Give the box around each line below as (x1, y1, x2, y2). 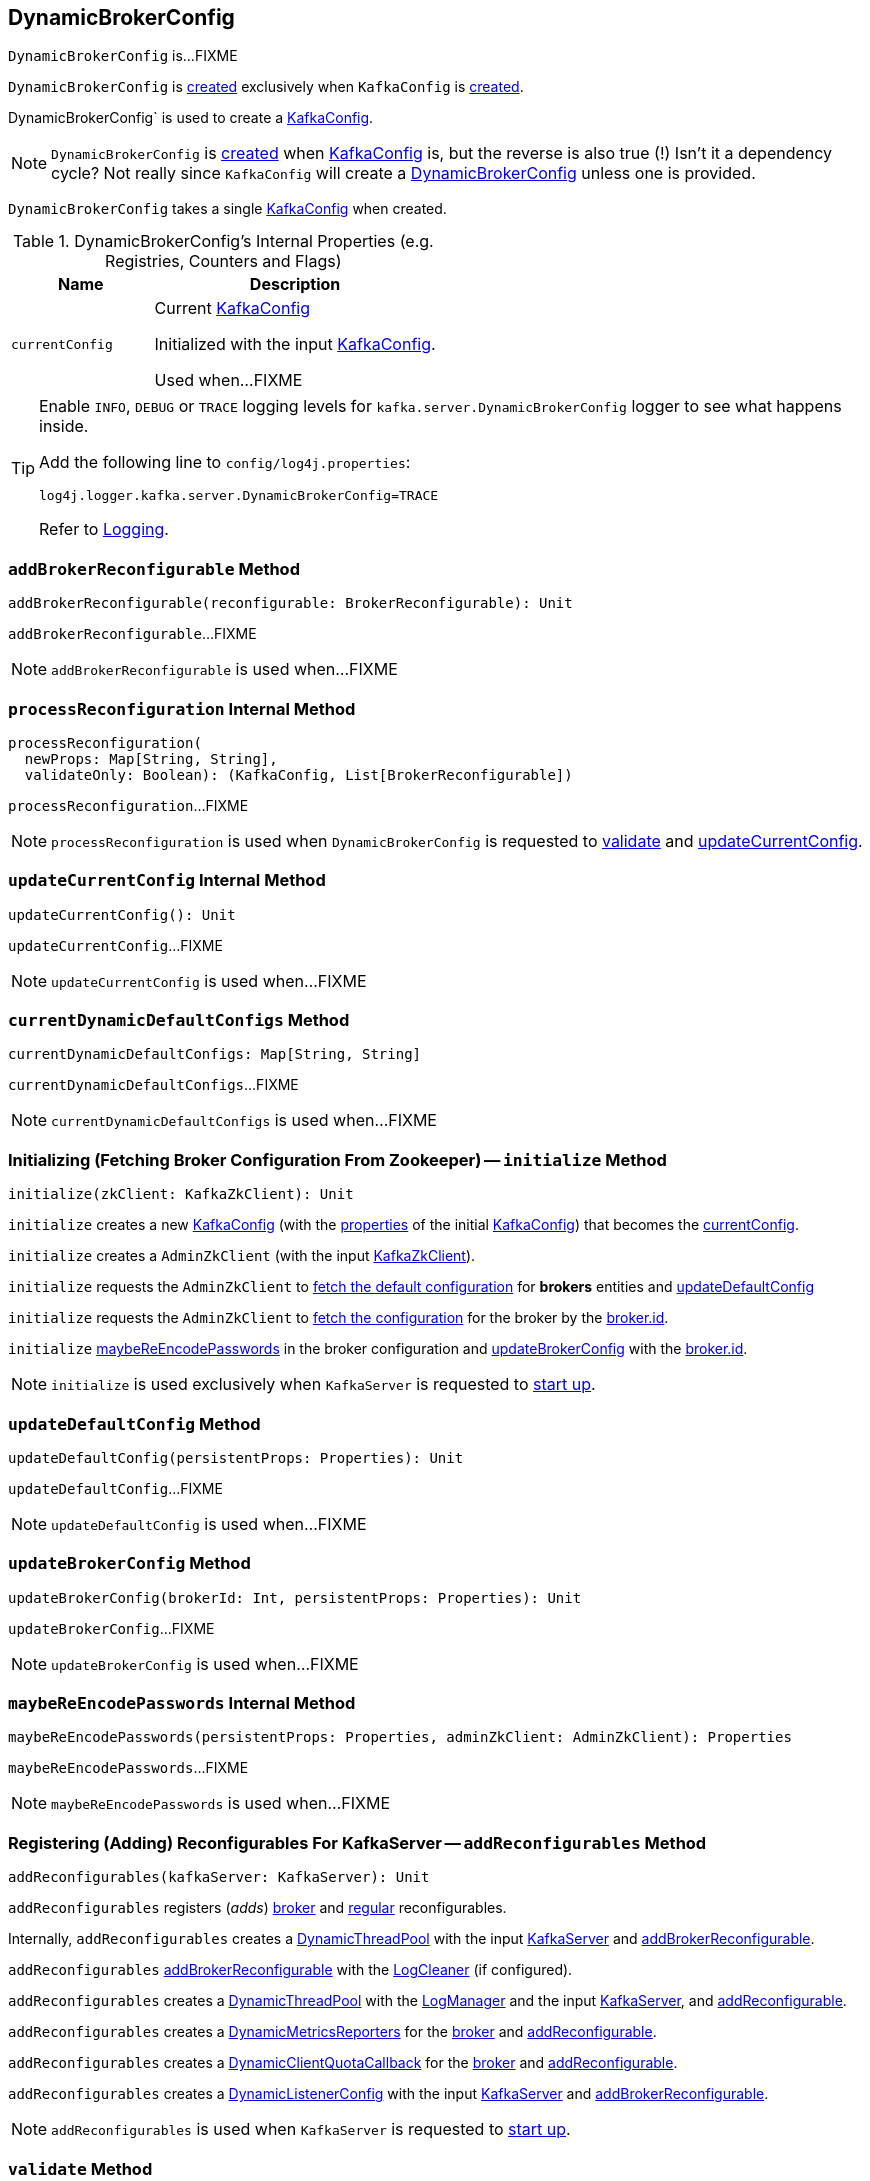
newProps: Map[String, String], (24, 750, 278, 767)
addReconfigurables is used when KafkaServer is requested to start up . (51, 2119, 571, 2140)
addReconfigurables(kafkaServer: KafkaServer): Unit (8, 1869, 430, 1886)
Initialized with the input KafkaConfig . (154, 334, 436, 355)
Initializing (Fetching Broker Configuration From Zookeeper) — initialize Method (8, 1149, 667, 1170)
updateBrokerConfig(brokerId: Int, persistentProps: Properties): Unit (8, 1589, 582, 1606)
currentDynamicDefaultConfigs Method (8, 1010, 350, 1031)
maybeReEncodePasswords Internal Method (8, 1693, 356, 1714)
